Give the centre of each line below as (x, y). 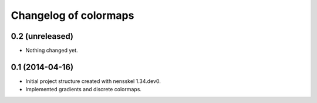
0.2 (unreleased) (42, 36)
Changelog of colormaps (72, 15)
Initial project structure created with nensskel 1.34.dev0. (93, 81)
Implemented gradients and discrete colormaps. (84, 89)
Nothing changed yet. (52, 51)
